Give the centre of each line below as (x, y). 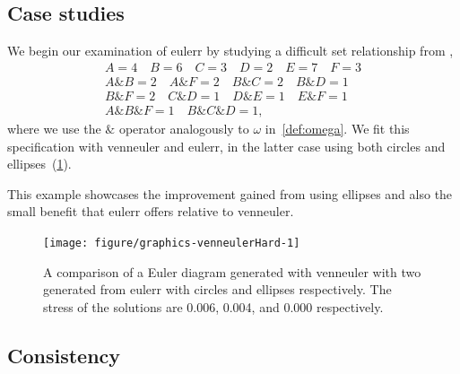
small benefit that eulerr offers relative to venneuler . (151, 211)
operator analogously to (184, 128)
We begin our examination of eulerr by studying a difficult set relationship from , (230, 51)
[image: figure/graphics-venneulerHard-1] (172, 243)
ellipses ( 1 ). (39, 164)
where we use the (54, 128)
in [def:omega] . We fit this (337, 128)
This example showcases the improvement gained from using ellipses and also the (230, 193)
